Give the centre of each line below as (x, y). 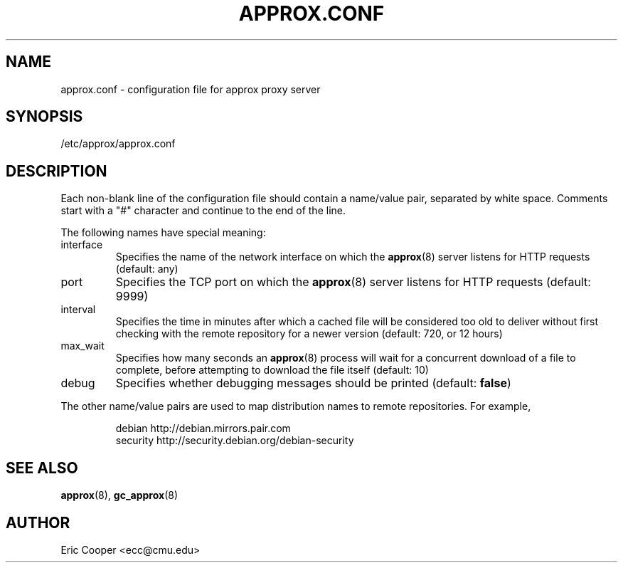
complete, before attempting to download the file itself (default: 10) (272, 370)
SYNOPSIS (44, 117)
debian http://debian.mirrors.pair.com (203, 428)
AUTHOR (38, 522)
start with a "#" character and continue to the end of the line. (203, 211)
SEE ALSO (42, 468)
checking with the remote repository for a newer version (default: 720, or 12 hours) (309, 334)
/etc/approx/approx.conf (118, 144)
